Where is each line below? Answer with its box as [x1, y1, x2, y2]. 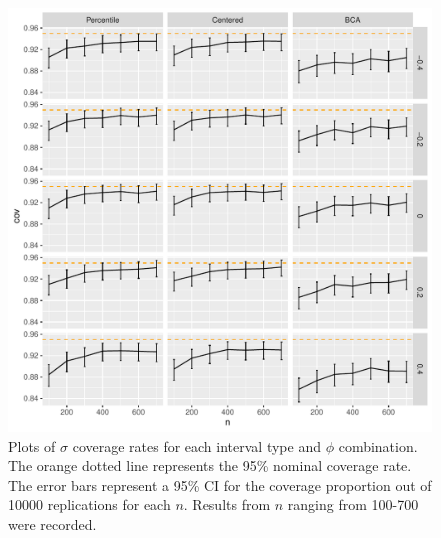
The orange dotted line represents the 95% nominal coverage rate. [8, 455, 412, 476]
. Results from [183, 494, 271, 515]
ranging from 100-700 [287, 494, 419, 515]
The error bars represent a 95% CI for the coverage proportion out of [8, 474, 432, 495]
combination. [338, 435, 418, 456]
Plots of [8, 435, 56, 456]
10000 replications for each [8, 494, 171, 515]
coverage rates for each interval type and [72, 435, 321, 456]
